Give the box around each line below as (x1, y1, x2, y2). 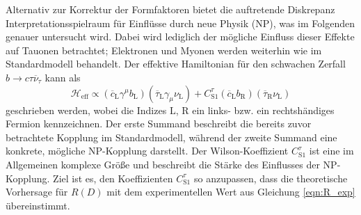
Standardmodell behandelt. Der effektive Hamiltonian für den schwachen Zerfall (6, 56, 346, 71)
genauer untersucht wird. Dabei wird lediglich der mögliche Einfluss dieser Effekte (6, 29, 355, 44)
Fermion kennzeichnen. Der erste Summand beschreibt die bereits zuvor (6, 116, 312, 131)
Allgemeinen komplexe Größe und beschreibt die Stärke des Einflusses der (6, 157, 320, 171)
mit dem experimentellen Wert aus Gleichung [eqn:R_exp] (106, 184, 355, 199)
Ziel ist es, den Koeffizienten (53, 170, 173, 185)
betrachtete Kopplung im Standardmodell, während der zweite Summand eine (6, 129, 337, 144)
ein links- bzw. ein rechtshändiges (192, 102, 335, 117)
